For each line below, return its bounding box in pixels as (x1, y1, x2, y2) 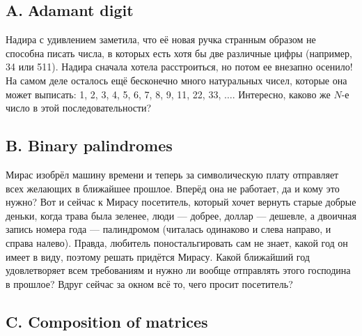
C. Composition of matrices (6, 310, 208, 332)
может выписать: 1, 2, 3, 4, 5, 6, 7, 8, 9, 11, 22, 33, (6, 86, 221, 101)
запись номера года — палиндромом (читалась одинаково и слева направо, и (6, 222, 331, 236)
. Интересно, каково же (232, 86, 331, 101)
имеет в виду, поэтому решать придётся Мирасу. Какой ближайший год (6, 249, 310, 264)
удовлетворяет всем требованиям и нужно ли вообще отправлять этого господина (6, 263, 351, 277)
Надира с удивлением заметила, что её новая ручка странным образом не (6, 32, 316, 47)
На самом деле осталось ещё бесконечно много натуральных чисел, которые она (6, 72, 347, 87)
